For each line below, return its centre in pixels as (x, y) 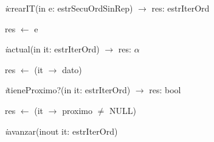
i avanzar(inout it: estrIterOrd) (61, 131)
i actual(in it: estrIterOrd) (52, 49)
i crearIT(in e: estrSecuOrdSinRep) (69, 8)
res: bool (165, 90)
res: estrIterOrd (181, 8)
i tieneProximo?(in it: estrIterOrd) (68, 90)
